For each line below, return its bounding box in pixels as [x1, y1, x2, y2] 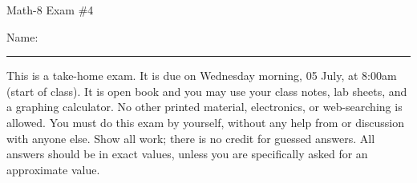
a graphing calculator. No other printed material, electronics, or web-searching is [6, 98, 403, 115]
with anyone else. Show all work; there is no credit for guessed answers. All [6, 129, 375, 146]
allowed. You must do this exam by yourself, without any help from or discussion [6, 113, 405, 130]
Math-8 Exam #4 [6, 2, 94, 18]
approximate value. [6, 161, 100, 177]
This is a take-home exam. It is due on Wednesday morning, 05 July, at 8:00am [6, 67, 397, 84]
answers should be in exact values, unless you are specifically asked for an [6, 145, 368, 162]
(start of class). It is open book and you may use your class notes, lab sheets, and [6, 82, 407, 99]
